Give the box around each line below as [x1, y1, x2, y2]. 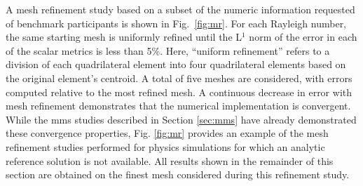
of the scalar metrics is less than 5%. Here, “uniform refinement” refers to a [6, 43, 330, 58]
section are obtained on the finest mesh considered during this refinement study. [6, 167, 350, 182]
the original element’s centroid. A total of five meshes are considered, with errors [6, 70, 352, 85]
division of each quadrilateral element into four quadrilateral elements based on [6, 57, 346, 72]
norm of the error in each [249, 29, 357, 44]
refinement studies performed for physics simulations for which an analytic [6, 139, 325, 154]
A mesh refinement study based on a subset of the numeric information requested [6, 2, 355, 16]
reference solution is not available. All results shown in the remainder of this [6, 153, 334, 168]
